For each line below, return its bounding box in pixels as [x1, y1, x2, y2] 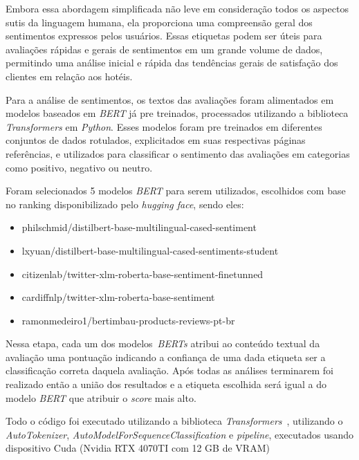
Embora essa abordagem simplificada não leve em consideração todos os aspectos [6, 1, 349, 15]
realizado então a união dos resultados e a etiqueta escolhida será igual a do [6, 377, 327, 392]
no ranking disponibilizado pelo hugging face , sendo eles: [6, 196, 244, 211]
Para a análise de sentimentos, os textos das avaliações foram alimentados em [6, 92, 334, 107]
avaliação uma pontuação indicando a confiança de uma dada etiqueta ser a [6, 349, 326, 364]
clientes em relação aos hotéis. [6, 68, 133, 83]
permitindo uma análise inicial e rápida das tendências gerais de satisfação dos [6, 55, 338, 70]
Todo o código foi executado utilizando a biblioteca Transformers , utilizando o [6, 414, 343, 428]
